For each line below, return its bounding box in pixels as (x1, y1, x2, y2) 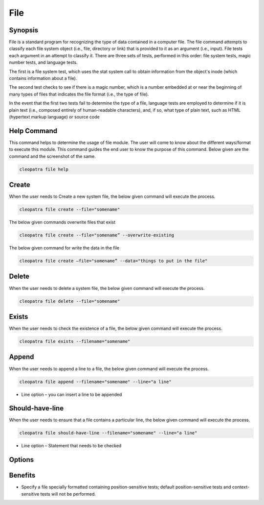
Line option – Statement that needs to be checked (21, 443, 122, 449)
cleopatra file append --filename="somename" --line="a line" (19, 379, 172, 385)
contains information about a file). (9, 75, 77, 81)
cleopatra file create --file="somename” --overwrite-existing (19, 233, 175, 238)
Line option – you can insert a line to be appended (21, 391, 122, 397)
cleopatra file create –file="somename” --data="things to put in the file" (19, 258, 208, 264)
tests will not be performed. (40, 491, 96, 497)
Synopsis (9, 26, 39, 34)
